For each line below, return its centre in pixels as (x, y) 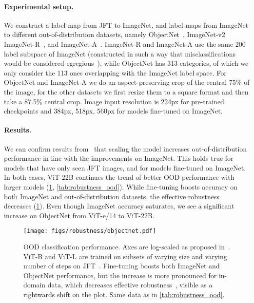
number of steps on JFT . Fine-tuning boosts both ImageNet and (122, 266)
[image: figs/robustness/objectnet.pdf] (90, 231)
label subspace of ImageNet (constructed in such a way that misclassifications (120, 53)
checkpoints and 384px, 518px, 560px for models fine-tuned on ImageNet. (113, 111)
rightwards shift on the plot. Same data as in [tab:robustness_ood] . (124, 294)
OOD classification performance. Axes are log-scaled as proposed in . (127, 246)
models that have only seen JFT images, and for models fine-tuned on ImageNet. (125, 167)
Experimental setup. (39, 6)
